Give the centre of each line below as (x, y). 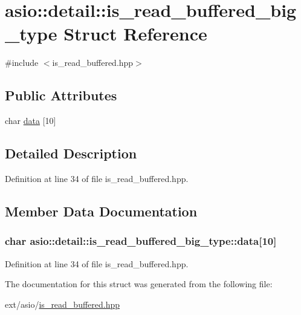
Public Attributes (61, 95)
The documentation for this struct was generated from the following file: (139, 284)
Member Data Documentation (101, 211)
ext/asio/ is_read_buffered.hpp (63, 304)
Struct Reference (135, 34)
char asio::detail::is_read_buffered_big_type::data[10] (141, 241)
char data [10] (31, 121)
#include (22, 63)
